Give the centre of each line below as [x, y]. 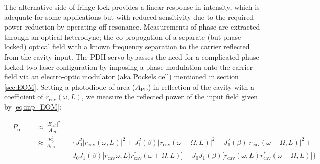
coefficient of [24, 97]
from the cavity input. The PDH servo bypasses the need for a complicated [122, 56]
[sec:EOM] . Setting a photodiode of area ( [70, 86]
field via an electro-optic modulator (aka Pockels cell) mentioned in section [121, 77]
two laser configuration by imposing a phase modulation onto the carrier [139, 66]
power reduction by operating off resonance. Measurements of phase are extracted [132, 27]
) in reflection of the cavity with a [201, 86]
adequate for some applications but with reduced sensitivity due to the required [129, 17]
